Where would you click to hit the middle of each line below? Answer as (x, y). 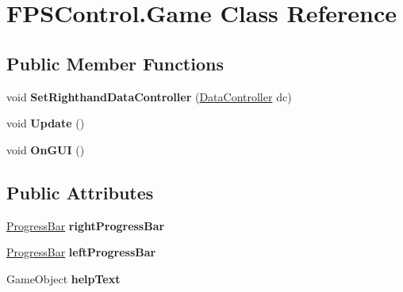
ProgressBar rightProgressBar (86, 225)
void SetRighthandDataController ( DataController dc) (149, 96)
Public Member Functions (115, 63)
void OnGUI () (46, 149)
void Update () (46, 123)
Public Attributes (80, 192)
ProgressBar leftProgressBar (81, 252)
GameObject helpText (63, 278)
